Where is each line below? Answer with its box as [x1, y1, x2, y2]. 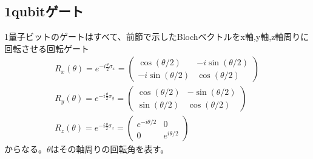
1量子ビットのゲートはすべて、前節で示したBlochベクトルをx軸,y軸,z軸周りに [4, 30, 309, 43]
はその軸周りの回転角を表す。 [50, 143, 169, 155]
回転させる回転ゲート [4, 42, 89, 54]
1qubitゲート [4, 2, 84, 21]
